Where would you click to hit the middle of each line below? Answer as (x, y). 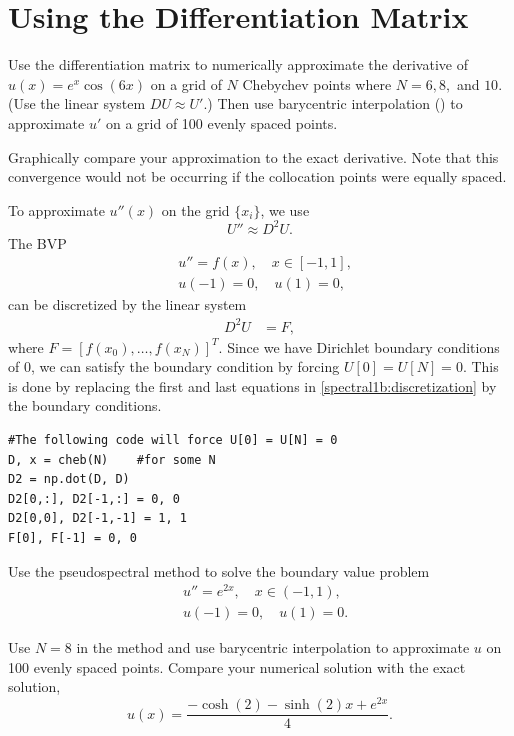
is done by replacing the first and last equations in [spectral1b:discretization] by (252, 385)
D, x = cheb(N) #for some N (112, 459)
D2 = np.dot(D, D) (69, 479)
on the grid (195, 209)
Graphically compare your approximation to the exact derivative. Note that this (253, 156)
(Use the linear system (77, 103)
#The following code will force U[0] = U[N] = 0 (173, 439)
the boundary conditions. (85, 405)
